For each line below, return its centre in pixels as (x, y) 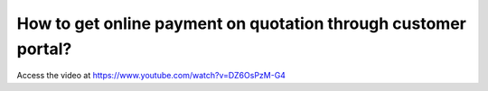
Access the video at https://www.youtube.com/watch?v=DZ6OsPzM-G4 (151, 76)
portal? (44, 49)
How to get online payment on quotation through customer (242, 23)
